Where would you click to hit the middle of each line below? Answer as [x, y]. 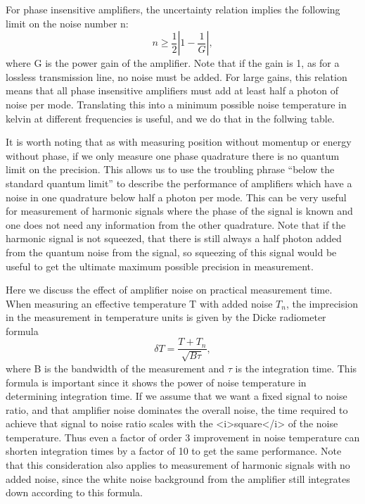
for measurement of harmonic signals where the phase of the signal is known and [179, 211]
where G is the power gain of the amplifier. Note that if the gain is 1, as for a [173, 63]
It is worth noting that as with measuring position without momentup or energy [179, 142]
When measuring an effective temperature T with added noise [139, 303]
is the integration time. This [296, 368]
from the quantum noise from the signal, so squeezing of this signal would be [171, 252]
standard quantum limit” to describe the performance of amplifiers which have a [179, 183]
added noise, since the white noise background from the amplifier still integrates [178, 478]
